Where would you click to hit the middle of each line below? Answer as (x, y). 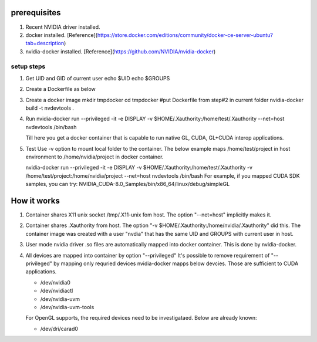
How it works (35, 200)
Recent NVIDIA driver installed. (63, 27)
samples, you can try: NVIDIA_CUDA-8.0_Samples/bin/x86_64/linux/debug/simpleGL (128, 184)
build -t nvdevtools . (50, 108)
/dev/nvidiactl (57, 291)
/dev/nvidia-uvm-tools (67, 307)
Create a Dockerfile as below (61, 89)
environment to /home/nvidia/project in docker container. (95, 157)
